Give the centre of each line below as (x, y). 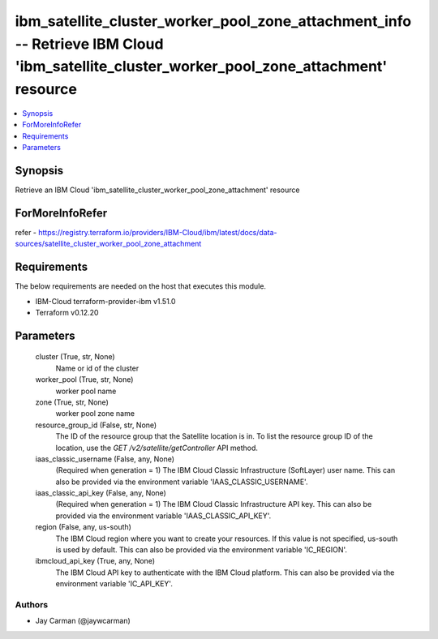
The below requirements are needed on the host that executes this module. (141, 286)
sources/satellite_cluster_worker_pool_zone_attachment (108, 244)
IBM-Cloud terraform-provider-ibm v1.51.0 (105, 301)
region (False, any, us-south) (83, 527)
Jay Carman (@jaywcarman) (83, 621)
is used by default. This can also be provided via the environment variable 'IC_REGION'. (202, 550)
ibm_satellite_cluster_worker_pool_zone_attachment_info (213, 21)
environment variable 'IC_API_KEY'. (114, 584)
